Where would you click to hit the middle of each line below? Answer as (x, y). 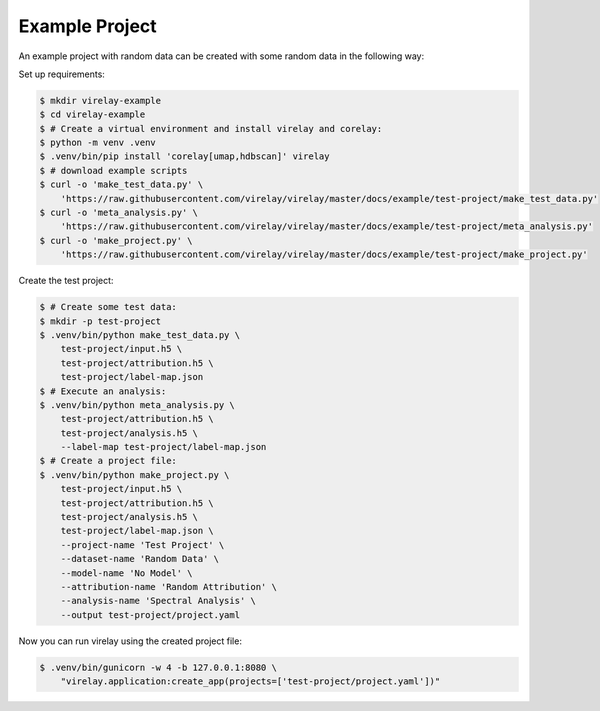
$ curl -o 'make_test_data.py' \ (121, 184)
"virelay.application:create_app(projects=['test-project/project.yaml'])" (250, 681)
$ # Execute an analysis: (103, 391)
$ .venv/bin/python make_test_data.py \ (139, 334)
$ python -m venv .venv (98, 143)
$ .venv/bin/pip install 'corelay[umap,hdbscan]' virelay (184, 156)
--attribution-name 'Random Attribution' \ (168, 586)
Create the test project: (66, 281)
